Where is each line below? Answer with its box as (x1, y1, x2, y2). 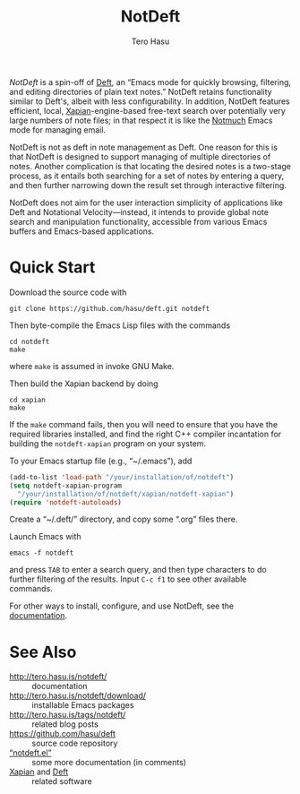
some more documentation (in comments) (31, 757, 186, 768)
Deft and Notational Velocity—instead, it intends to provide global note (9, 206, 269, 217)
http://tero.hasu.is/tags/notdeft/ (9, 710, 126, 721)
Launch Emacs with (9, 531, 82, 542)
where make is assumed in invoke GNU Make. (9, 360, 175, 371)
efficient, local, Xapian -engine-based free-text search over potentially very (9, 105, 287, 116)
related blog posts (31, 719, 99, 729)
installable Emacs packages (31, 700, 134, 711)
